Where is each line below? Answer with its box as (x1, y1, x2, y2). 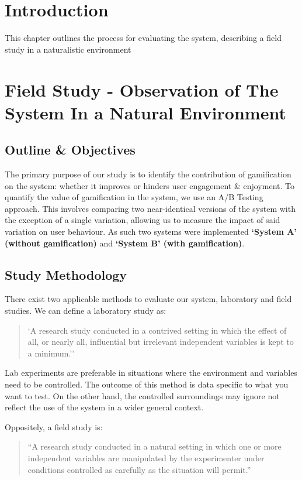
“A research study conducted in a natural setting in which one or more (27, 440, 282, 452)
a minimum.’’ (27, 347, 75, 359)
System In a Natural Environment (5, 100, 286, 124)
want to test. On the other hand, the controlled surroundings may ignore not (5, 389, 280, 402)
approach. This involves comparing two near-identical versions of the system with (5, 202, 296, 214)
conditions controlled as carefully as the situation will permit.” (27, 463, 251, 475)
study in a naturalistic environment (5, 43, 131, 55)
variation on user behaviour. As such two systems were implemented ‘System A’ (5, 225, 297, 238)
